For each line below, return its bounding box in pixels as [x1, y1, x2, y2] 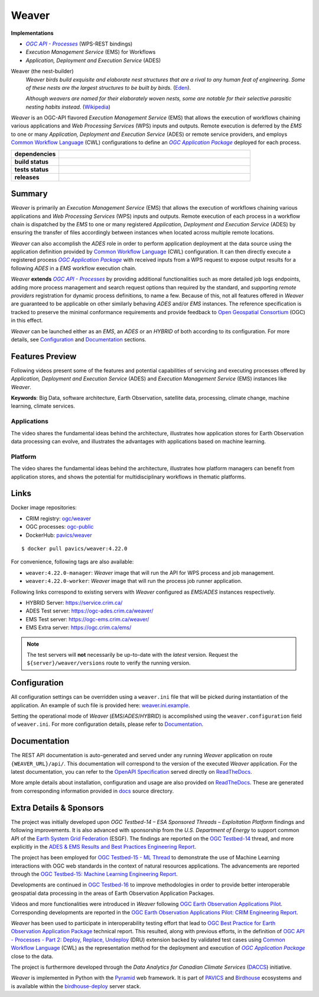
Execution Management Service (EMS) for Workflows [25, 48, 156, 56]
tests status [14, 165, 49, 174]
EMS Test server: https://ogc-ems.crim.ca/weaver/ [25, 615, 149, 623]
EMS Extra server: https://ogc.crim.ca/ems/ [25, 624, 132, 631]
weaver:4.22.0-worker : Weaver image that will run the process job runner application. [25, 578, 242, 585]
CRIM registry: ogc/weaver [25, 514, 92, 522]
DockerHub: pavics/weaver [25, 532, 92, 539]
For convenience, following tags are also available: [11, 558, 134, 565]
